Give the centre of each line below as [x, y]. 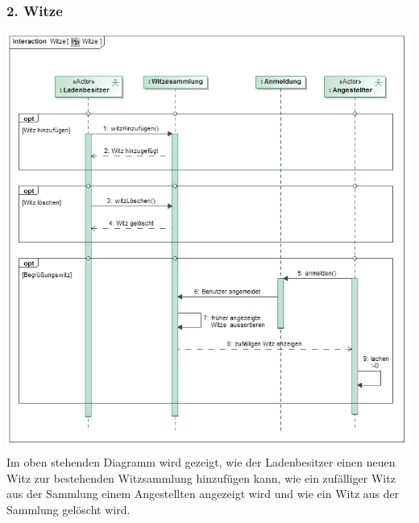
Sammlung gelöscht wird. [68, 509]
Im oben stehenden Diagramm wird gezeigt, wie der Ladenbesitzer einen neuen [201, 462]
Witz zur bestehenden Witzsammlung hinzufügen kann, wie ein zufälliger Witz [201, 477]
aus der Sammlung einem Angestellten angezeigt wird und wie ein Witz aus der [203, 494]
